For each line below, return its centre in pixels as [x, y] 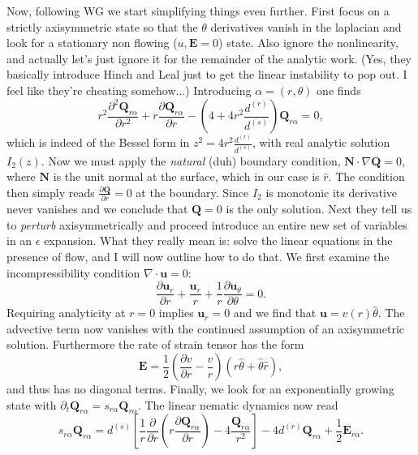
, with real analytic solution [321, 142]
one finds [339, 90]
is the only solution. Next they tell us [319, 209]
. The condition [366, 176]
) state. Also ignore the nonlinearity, [308, 43]
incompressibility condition [73, 272]
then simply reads [51, 192]
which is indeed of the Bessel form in [98, 142]
